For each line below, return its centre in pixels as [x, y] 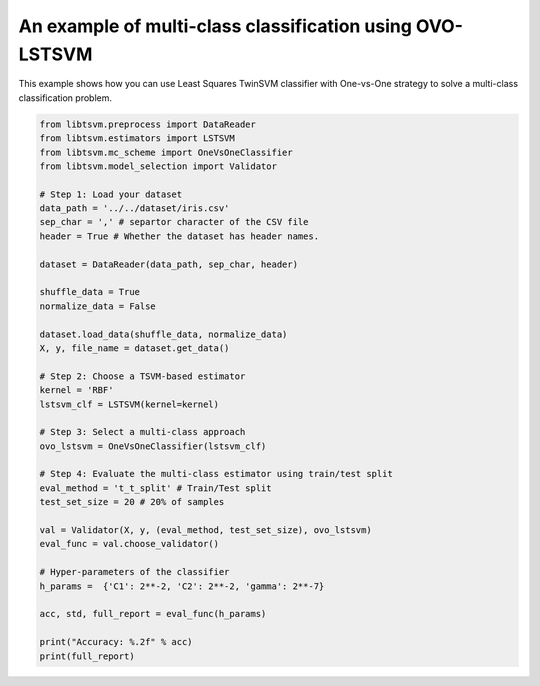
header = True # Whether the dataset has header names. [179, 236]
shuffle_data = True [89, 292]
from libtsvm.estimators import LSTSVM [137, 138]
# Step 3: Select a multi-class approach [142, 432]
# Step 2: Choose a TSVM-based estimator [142, 376]
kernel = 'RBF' [76, 390]
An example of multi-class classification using [215, 26]
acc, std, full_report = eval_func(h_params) [153, 614]
